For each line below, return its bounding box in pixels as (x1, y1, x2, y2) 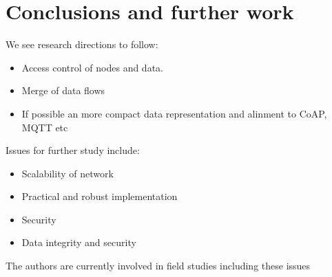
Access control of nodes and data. (21, 60, 163, 74)
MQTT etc (21, 120, 68, 134)
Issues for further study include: (6, 143, 140, 157)
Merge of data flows (21, 83, 105, 98)
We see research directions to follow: (6, 37, 158, 52)
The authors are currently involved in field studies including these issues (6, 258, 311, 273)
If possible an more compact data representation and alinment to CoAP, (21, 106, 327, 120)
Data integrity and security (21, 235, 136, 250)
